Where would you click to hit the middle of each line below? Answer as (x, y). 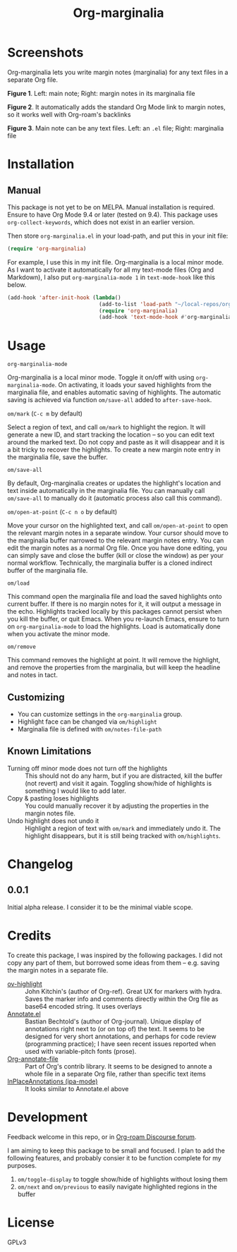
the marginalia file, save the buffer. (57, 457)
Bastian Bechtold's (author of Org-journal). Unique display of (113, 1021)
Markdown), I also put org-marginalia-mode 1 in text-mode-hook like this (111, 277)
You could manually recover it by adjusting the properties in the (117, 806)
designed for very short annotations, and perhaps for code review (121, 1036)
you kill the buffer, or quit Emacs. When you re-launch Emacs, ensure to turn (118, 619)
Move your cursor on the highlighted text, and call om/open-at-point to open (118, 525)
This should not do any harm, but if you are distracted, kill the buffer (124, 776)
